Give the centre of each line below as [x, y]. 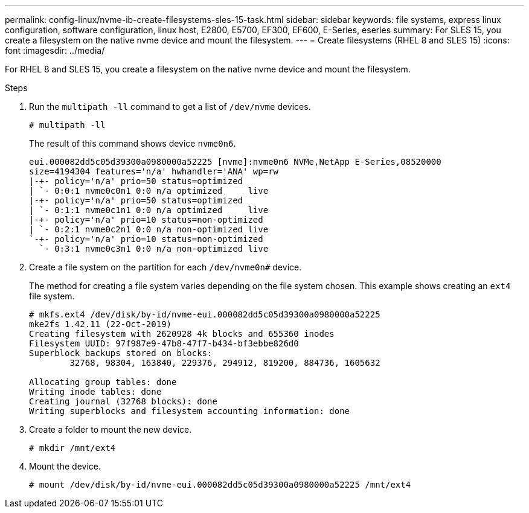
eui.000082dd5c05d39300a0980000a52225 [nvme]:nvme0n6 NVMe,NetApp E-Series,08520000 [235, 162]
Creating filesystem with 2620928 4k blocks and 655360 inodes [182, 334]
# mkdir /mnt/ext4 [72, 448]
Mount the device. [65, 466]
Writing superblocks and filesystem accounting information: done [190, 411]
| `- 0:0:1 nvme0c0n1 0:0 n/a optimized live [149, 191]
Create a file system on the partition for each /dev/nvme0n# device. [165, 267]
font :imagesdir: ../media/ [55, 50]
